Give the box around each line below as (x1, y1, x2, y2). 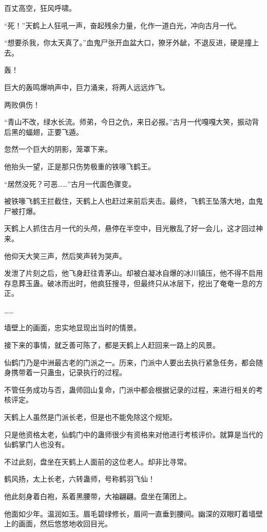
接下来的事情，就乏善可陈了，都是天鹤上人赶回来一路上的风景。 (4, 340, 220, 350)
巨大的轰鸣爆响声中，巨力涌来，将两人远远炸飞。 (4, 81, 169, 92)
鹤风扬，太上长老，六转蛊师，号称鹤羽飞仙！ (4, 473, 155, 484)
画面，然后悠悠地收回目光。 (18, 518, 112, 529)
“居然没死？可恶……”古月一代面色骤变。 (4, 178, 136, 189)
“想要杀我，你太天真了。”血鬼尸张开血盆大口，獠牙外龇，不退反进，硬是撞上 (4, 37, 259, 48)
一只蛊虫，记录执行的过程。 (32, 367, 126, 378)
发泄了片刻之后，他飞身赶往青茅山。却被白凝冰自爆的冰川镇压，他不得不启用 (4, 268, 263, 278)
